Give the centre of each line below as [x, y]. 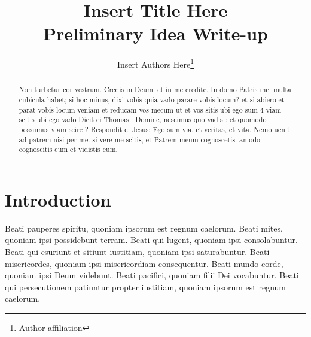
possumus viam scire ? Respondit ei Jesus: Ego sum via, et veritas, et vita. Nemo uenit [154, 129]
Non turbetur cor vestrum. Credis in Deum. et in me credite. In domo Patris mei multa [155, 89]
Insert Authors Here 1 [155, 63]
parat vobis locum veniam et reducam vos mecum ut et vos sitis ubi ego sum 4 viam [150, 109]
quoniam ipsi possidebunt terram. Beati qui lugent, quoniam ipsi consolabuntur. [151, 240]
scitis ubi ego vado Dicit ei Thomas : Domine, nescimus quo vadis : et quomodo [143, 119]
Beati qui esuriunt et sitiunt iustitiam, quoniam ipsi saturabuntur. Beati [137, 252]
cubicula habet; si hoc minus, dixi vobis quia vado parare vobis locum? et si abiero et [152, 100]
